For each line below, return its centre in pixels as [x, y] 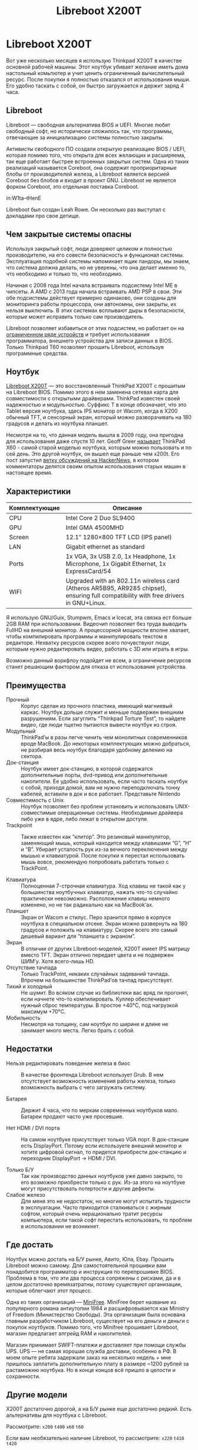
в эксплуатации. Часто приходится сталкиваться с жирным [96, 1207]
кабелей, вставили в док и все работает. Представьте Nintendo [101, 794]
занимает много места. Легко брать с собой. [78, 1030]
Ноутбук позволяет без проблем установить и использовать [97, 806]
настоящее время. [29, 473]
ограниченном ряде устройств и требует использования [78, 334]
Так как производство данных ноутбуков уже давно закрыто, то [102, 1176]
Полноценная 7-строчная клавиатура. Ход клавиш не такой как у [103, 886]
